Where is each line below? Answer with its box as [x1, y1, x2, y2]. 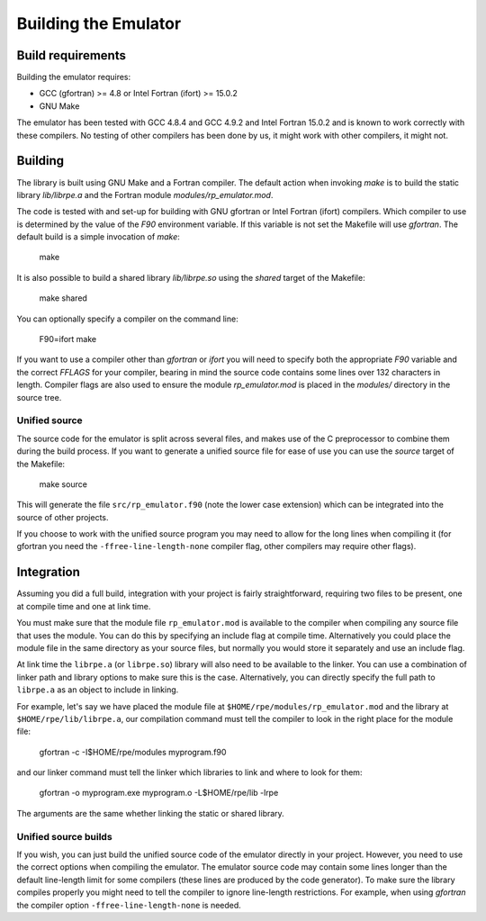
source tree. [16, 392, 62, 402]
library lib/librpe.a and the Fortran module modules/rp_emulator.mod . [16, 189, 274, 200]
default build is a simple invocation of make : [16, 231, 180, 242]
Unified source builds [16, 830, 112, 843]
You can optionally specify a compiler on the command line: [16, 313, 238, 324]
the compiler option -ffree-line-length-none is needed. [16, 899, 242, 910]
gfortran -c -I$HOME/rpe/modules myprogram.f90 [39, 746, 227, 757]
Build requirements [16, 48, 126, 63]
